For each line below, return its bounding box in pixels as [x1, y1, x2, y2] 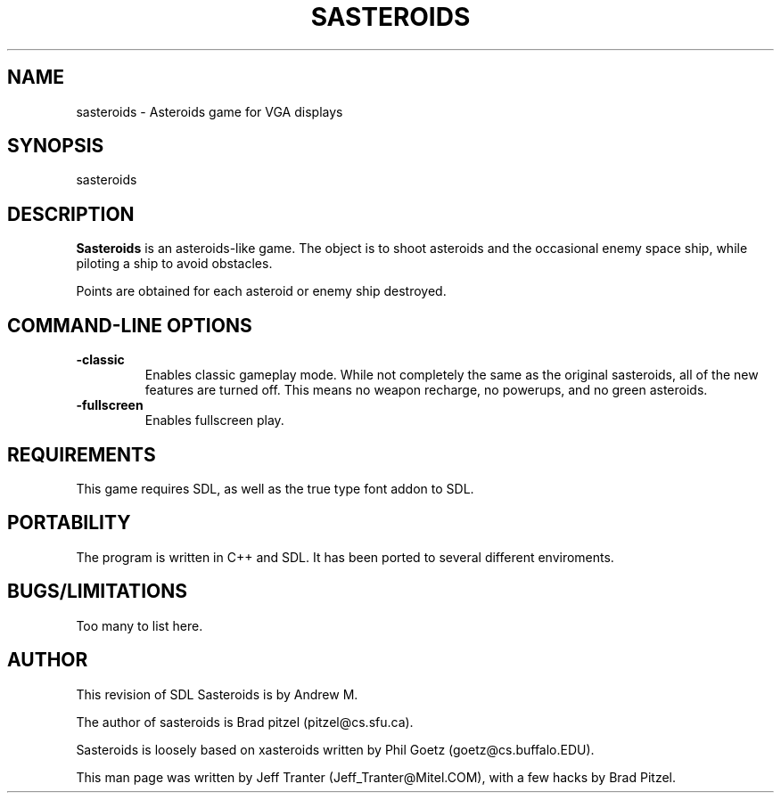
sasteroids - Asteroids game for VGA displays [76, 103, 343, 119]
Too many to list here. [76, 617, 203, 633]
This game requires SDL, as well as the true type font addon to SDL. [76, 480, 474, 496]
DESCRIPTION [7, 202, 135, 225]
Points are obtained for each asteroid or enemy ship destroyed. [76, 283, 447, 299]
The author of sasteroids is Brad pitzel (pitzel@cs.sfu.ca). [76, 714, 414, 730]
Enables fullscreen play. [144, 412, 284, 429]
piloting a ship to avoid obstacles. [76, 256, 273, 272]
